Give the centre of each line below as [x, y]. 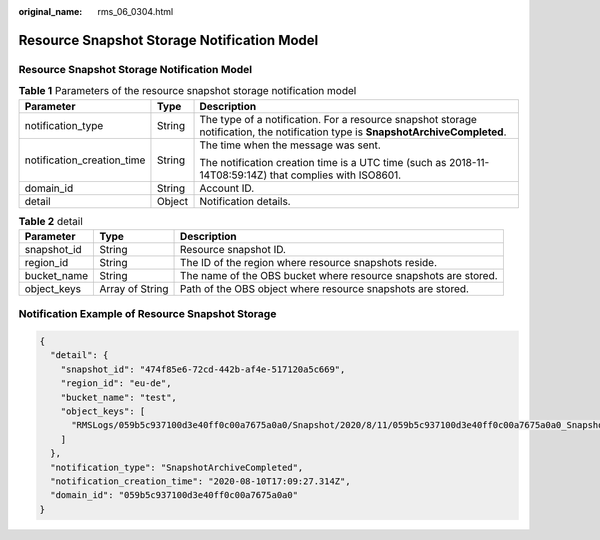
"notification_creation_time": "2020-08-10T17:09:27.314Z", [200, 481]
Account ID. [227, 188]
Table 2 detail [51, 221]
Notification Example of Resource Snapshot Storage [147, 314]
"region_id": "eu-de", [116, 383]
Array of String [134, 288]
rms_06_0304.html [135, 11]
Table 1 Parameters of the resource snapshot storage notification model [187, 91]
